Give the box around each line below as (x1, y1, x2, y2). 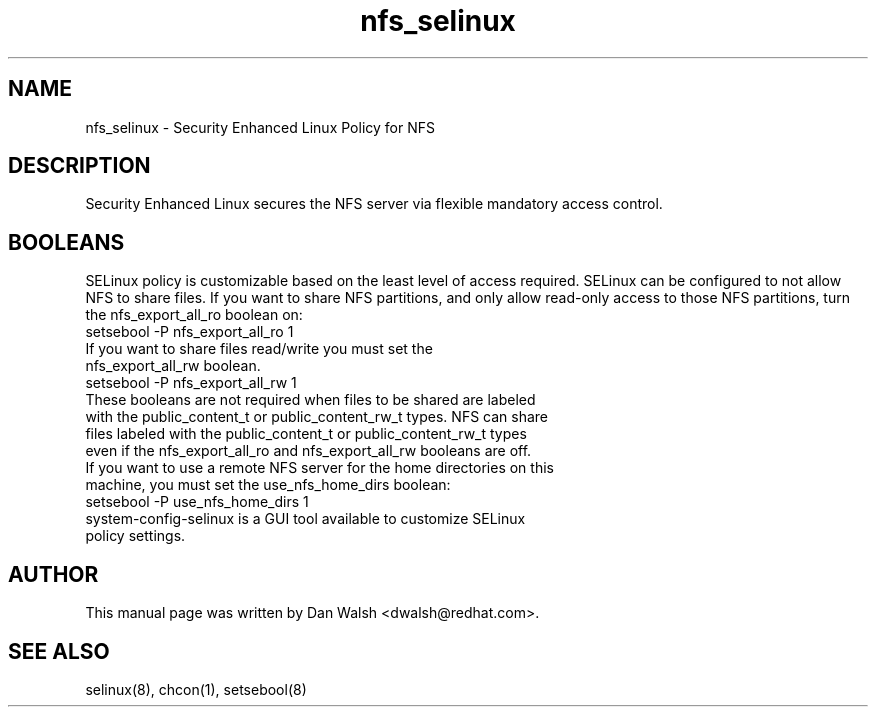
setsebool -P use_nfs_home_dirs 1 (85, 493, 309, 511)
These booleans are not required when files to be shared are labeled (85, 391, 536, 409)
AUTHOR (8, 561, 99, 587)
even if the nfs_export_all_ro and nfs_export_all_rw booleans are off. (85, 442, 532, 460)
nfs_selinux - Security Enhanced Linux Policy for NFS (85, 118, 435, 136)
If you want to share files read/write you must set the (85, 340, 433, 358)
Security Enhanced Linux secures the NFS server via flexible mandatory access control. (85, 195, 663, 213)
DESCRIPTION (8, 153, 151, 179)
